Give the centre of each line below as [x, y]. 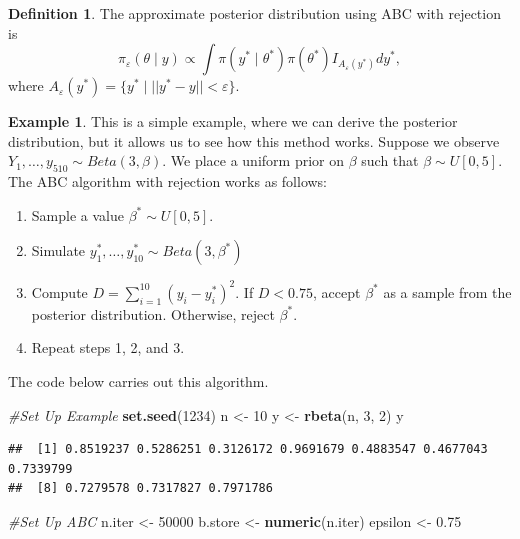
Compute [59, 291]
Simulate [58, 250]
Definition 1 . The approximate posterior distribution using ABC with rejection [254, 13]
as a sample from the [447, 291]
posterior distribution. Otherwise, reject [153, 313]
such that [390, 160]
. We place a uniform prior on [253, 160]
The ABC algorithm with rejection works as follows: [168, 181]
